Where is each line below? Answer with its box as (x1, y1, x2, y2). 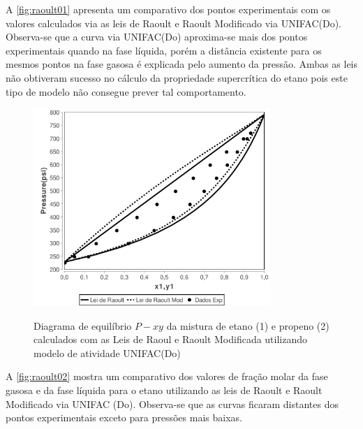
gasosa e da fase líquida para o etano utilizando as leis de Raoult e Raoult (6, 383, 323, 397)
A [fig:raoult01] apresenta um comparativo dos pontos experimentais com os (6, 2, 331, 16)
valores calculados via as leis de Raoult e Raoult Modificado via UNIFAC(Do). (6, 15, 341, 30)
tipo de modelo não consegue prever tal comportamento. (6, 84, 246, 99)
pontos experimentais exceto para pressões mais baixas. (6, 410, 242, 425)
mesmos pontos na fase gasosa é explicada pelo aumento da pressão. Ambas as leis (6, 57, 358, 71)
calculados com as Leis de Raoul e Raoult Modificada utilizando (34, 332, 308, 347)
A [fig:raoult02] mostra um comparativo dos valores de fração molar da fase (6, 369, 328, 384)
